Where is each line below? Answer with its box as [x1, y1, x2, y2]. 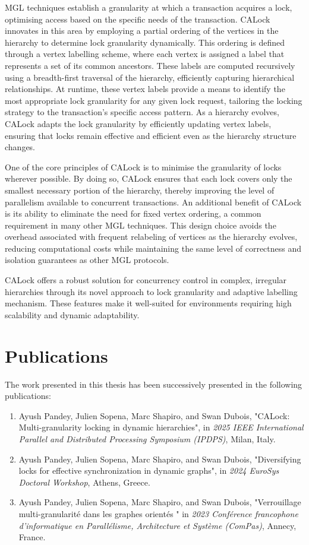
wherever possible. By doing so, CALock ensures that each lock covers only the [5, 172, 292, 185]
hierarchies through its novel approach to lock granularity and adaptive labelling [5, 285, 298, 297]
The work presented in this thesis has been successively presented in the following [5, 378, 302, 390]
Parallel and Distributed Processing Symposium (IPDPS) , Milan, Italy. [18, 432, 276, 445]
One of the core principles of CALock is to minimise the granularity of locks [5, 160, 282, 173]
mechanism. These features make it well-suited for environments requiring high [5, 297, 292, 309]
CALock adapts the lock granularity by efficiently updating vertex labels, [5, 117, 272, 129]
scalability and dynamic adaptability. [5, 308, 140, 321]
